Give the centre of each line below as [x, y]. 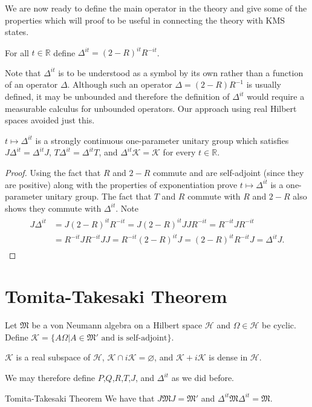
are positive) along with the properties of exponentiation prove [121, 184]
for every [179, 152]
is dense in [228, 357]
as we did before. [203, 377]
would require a [276, 96]
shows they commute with [53, 208]
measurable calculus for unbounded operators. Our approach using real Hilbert [151, 108]
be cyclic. [279, 325]
